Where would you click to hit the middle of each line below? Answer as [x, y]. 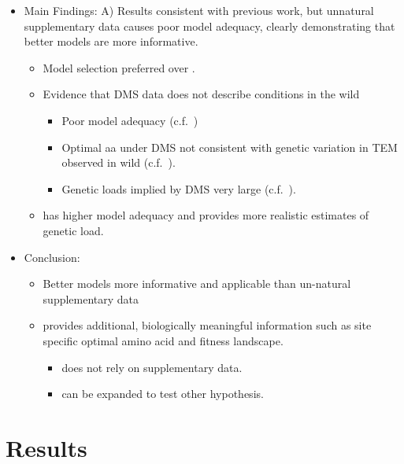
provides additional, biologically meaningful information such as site [207, 325]
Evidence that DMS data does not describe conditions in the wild [201, 94]
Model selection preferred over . [119, 67]
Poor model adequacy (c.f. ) [130, 120]
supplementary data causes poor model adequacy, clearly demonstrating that [209, 26]
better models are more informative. [111, 41]
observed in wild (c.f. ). [119, 162]
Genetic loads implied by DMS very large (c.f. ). [179, 188]
